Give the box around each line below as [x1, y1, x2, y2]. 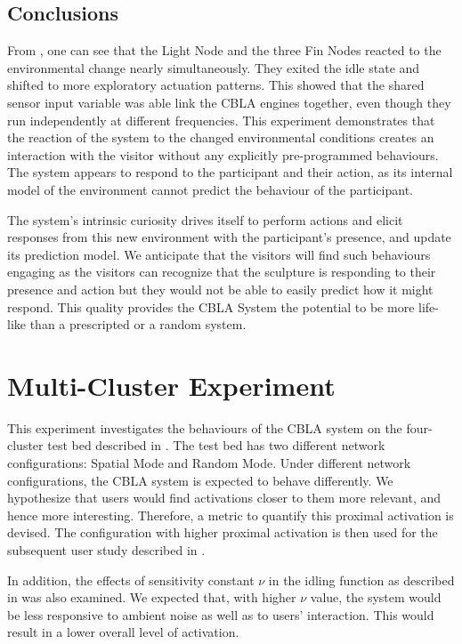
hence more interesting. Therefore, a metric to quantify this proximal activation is [7, 505, 454, 524]
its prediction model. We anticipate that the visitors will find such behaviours [7, 245, 431, 263]
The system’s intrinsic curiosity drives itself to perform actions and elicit [7, 210, 403, 229]
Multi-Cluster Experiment [7, 366, 336, 403]
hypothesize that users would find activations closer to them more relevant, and [7, 488, 442, 507]
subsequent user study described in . [7, 540, 206, 559]
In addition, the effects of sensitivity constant [7, 570, 255, 589]
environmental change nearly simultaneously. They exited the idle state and [7, 58, 420, 76]
